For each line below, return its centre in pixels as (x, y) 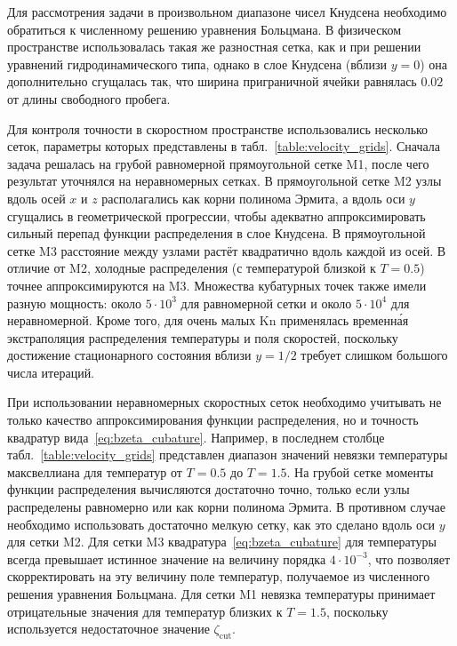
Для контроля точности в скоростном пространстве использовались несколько (218, 128)
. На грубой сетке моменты (360, 471)
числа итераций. (51, 372)
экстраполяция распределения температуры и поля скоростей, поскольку (203, 337)
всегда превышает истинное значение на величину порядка (167, 558)
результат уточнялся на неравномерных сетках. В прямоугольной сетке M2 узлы (224, 181)
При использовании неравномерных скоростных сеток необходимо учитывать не (224, 402)
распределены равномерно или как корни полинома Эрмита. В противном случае (226, 507)
